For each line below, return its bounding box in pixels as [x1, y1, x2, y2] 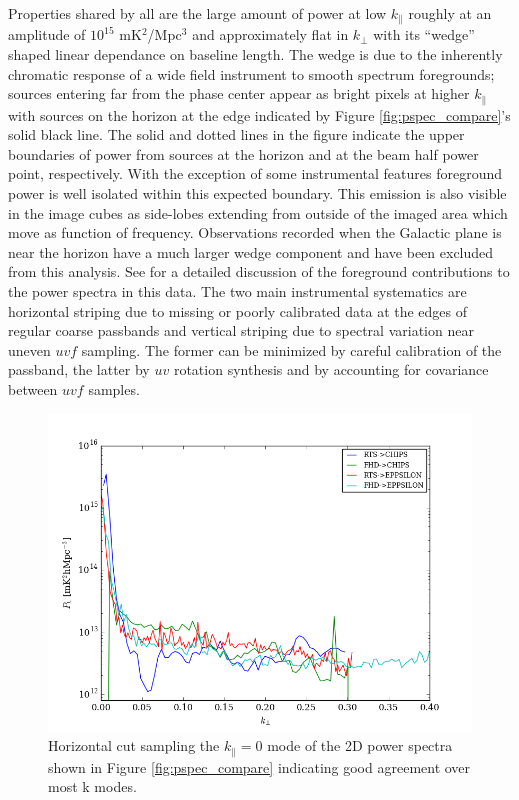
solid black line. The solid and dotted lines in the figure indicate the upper [8, 124, 465, 145]
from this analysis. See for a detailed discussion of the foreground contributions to [8, 261, 510, 282]
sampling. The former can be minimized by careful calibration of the [81, 339, 502, 360]
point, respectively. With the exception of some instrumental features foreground [8, 163, 503, 184]
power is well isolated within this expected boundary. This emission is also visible [8, 183, 507, 204]
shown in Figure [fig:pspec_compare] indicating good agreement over [48, 756, 471, 777]
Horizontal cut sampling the [48, 735, 220, 756]
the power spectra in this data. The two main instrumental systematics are [8, 281, 467, 302]
